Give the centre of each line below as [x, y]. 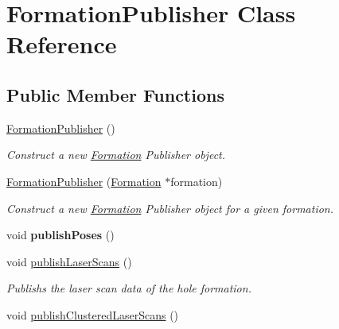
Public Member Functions [115, 94]
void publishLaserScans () [69, 261]
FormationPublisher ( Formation [84, 181]
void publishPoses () [60, 235]
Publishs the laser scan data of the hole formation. [129, 288]
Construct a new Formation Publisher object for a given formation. [170, 208]
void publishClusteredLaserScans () [93, 314]
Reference [62, 44]
